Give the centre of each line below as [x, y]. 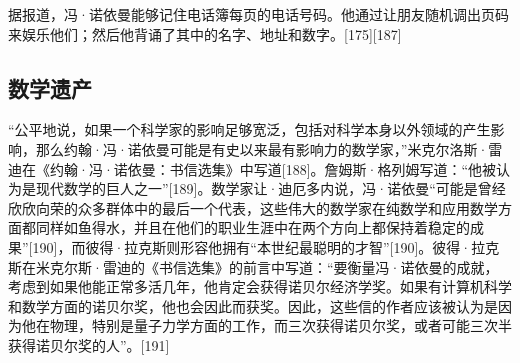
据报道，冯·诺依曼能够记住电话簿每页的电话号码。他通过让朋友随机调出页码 [258, 14]
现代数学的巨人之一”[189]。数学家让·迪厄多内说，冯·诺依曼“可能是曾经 [270, 188]
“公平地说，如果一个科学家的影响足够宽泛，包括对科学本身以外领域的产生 [249, 129]
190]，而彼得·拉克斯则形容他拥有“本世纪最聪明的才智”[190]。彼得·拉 [259, 246]
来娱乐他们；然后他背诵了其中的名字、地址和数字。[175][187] [205, 33]
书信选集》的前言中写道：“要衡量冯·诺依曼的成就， [328, 266]
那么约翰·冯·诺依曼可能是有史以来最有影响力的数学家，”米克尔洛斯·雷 [269, 148]
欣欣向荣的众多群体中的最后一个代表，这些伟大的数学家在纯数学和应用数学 [253, 207]
